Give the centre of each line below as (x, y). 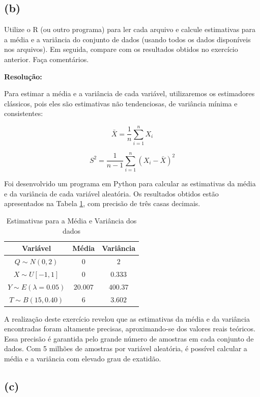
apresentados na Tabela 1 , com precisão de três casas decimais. (102, 203)
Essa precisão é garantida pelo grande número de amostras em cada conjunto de (129, 338)
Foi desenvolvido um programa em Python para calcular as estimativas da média (130, 183)
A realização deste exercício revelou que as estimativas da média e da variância (127, 318)
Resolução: (23, 76)
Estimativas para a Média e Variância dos (71, 220)
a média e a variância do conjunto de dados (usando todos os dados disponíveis (127, 39)
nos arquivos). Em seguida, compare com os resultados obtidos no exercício (121, 49)
